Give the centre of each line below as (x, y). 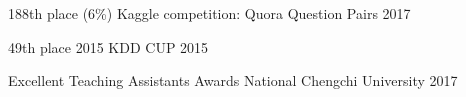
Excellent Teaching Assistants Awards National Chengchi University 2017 (233, 80)
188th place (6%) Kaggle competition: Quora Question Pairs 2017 (209, 13)
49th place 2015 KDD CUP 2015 (108, 46)
